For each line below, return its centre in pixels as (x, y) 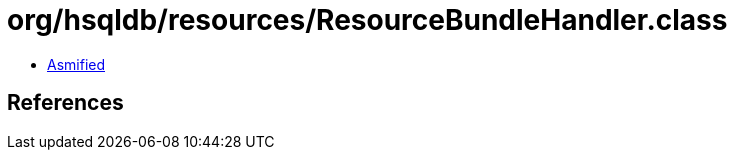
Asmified (76, 64)
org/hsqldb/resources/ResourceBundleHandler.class (367, 20)
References (65, 103)
